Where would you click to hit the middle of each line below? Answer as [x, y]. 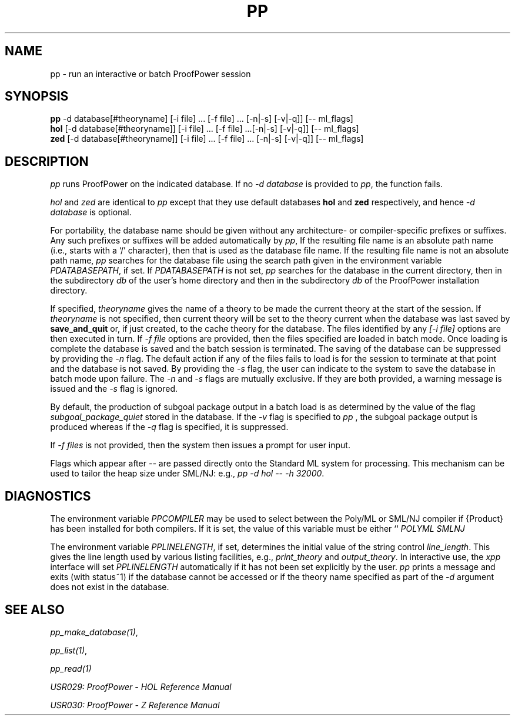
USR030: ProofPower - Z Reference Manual [135, 705]
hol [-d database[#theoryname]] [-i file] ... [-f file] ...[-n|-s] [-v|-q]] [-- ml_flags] [205, 129]
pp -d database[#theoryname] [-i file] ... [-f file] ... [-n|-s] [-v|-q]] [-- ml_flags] [202, 119]
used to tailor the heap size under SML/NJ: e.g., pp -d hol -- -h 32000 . [187, 474]
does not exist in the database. [110, 587]
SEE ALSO [35, 609]
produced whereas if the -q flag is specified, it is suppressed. [169, 427]
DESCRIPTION [47, 161]
